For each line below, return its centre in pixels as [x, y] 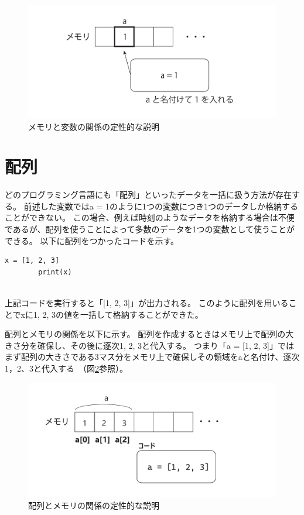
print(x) [55, 272]
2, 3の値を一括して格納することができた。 [123, 314]
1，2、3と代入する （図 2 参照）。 [66, 368]
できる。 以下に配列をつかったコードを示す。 [92, 240]
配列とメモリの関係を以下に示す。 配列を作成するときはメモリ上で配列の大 [149, 334]
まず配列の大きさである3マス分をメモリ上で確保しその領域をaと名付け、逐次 [152, 357]
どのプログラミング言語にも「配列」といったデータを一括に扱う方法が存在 [148, 195]
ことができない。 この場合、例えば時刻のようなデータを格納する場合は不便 [150, 217]
